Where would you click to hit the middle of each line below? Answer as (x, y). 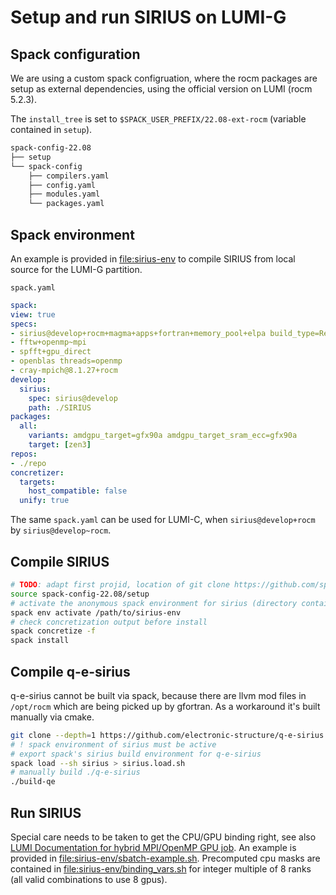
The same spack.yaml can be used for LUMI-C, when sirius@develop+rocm (163, 520)
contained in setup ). (51, 129)
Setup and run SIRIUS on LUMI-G (148, 17)
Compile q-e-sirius (70, 671)
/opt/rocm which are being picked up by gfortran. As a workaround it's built (165, 706)
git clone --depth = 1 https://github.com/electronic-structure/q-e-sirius (167, 735)
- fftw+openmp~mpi (48, 342)
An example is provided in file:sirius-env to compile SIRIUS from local (153, 258)
